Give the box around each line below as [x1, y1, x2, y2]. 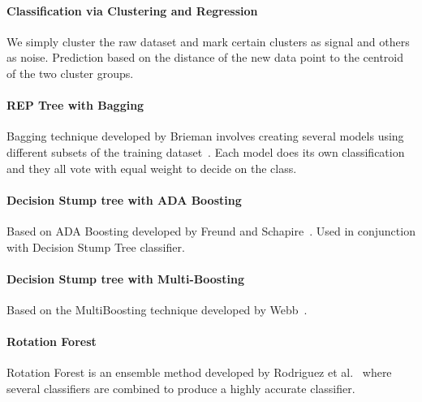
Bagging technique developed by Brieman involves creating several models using [6, 128, 404, 145]
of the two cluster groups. [6, 64, 134, 81]
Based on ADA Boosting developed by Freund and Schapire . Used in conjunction [6, 222, 416, 239]
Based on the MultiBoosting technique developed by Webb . [6, 300, 308, 318]
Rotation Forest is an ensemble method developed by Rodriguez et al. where [6, 364, 392, 381]
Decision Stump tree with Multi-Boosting [6, 270, 244, 287]
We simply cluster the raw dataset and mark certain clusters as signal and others [6, 32, 410, 50]
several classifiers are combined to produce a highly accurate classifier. [6, 379, 355, 396]
